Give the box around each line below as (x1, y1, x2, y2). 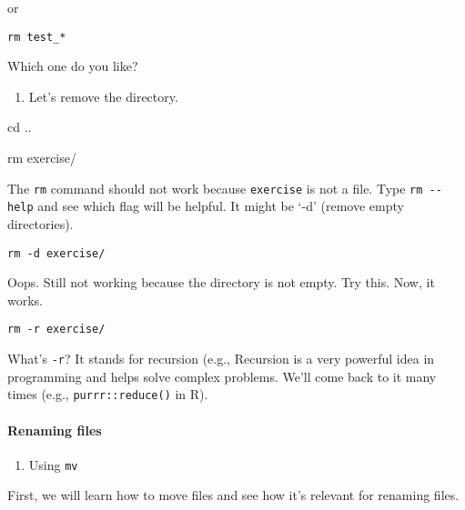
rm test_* (7, 30, 66, 44)
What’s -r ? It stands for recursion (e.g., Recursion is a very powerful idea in (7, 349, 435, 368)
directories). (7, 214, 74, 233)
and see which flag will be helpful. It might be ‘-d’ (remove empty (37, 196, 404, 215)
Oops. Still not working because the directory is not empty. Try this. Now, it (7, 273, 435, 292)
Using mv (28, 455, 78, 474)
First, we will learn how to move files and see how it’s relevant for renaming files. (7, 485, 460, 505)
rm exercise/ (7, 148, 76, 167)
